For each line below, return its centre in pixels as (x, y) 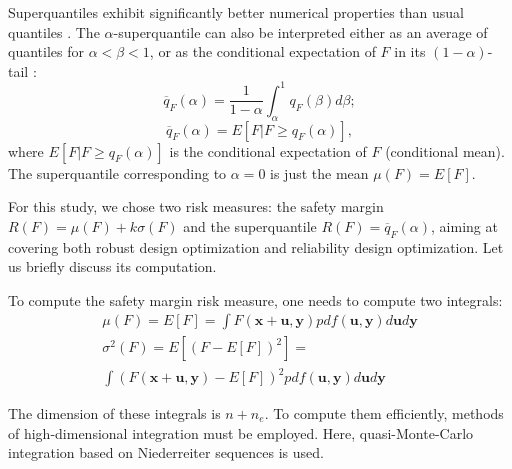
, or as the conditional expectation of (262, 51)
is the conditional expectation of (268, 150)
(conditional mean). (445, 150)
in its (410, 51)
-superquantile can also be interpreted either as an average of (300, 31)
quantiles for (46, 51)
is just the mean (319, 172)
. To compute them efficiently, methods (384, 413)
